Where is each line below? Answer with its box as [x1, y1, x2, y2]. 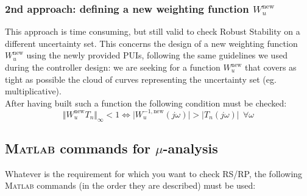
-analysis [163, 139, 218, 158]
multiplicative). [5, 85, 62, 97]
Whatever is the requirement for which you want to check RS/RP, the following [5, 167, 303, 180]
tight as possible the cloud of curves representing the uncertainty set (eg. [5, 72, 277, 85]
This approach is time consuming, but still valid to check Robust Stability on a [5, 25, 300, 38]
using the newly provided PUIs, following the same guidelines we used [26, 49, 288, 61]
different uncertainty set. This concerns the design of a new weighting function [5, 37, 298, 49]
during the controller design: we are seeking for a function [5, 61, 221, 73]
